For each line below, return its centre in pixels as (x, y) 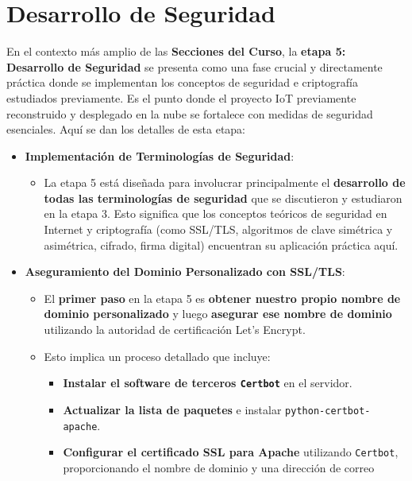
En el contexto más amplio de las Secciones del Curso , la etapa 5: (176, 51)
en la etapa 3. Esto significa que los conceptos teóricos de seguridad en (216, 213)
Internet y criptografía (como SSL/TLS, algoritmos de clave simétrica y (218, 229)
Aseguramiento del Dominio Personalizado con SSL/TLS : (185, 272)
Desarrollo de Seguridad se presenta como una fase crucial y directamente (194, 66)
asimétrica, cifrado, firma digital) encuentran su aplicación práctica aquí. (221, 244)
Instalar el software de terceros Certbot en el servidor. (208, 383)
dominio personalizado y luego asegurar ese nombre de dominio (218, 314)
